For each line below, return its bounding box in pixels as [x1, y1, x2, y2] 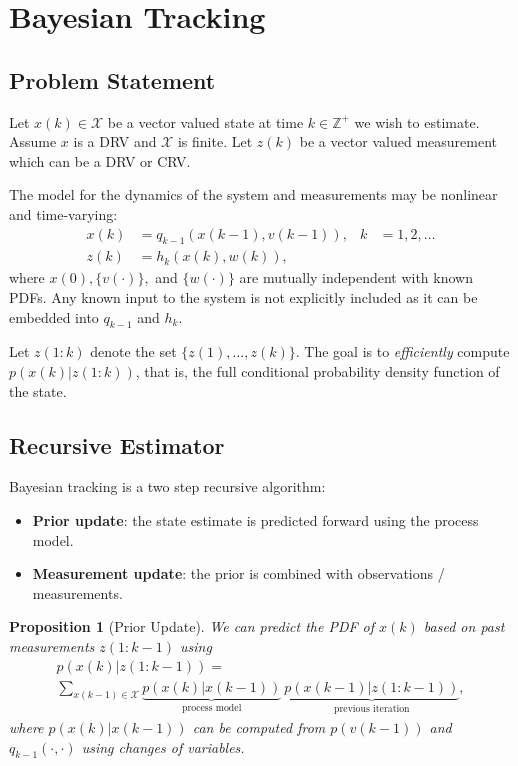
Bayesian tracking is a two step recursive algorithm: [9, 476, 326, 497]
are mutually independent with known [239, 267, 473, 288]
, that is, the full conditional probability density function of [135, 360, 500, 381]
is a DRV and [73, 131, 157, 152]
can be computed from [192, 717, 326, 738]
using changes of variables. [81, 736, 245, 757]
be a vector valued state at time [107, 111, 304, 132]
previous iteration [334, 704, 410, 715]
